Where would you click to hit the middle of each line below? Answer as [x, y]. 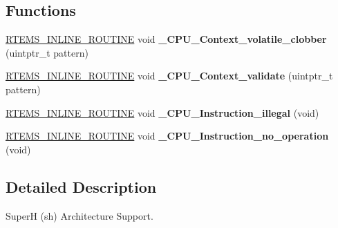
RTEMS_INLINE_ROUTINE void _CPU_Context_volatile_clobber [166, 39]
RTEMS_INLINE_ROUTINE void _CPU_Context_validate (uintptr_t [169, 76]
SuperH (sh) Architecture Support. [79, 215]
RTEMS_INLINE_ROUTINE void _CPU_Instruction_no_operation [167, 136]
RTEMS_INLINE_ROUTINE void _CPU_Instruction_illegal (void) [162, 112]
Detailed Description [81, 186]
